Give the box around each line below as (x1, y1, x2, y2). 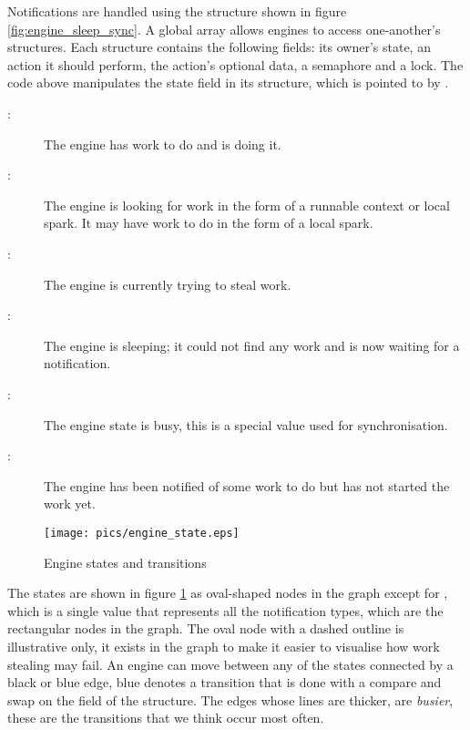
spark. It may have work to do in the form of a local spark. (44, 213, 373, 232)
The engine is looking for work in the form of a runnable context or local (44, 195, 450, 214)
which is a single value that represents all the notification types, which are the (7, 601, 444, 620)
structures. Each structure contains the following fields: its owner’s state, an (7, 37, 431, 57)
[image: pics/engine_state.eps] (44, 526, 240, 540)
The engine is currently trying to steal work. (44, 274, 291, 293)
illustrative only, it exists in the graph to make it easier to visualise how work (7, 636, 440, 655)
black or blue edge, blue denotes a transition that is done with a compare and (7, 673, 442, 692)
